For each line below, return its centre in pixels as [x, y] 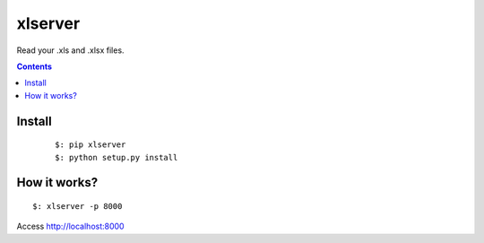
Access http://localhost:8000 [70, 226]
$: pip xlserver [91, 145]
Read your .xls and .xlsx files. [70, 50]
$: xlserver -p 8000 [78, 206]
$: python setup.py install [117, 157]
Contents [35, 66]
